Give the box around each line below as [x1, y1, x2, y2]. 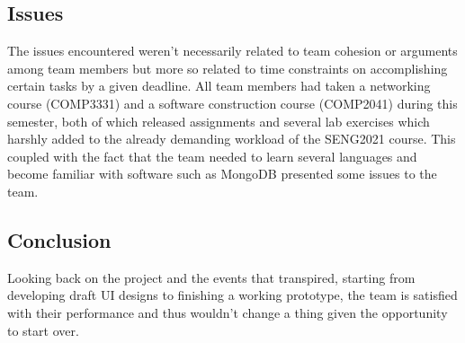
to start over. [7, 321, 79, 339]
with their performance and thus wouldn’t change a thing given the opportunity [7, 303, 448, 321]
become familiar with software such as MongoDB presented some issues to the [7, 164, 437, 183]
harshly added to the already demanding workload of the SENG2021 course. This [7, 129, 456, 148]
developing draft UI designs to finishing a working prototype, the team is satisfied [7, 286, 458, 304]
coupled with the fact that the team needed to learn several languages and [7, 146, 417, 165]
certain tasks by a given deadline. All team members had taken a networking [7, 76, 431, 95]
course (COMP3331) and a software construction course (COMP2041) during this [7, 93, 458, 112]
